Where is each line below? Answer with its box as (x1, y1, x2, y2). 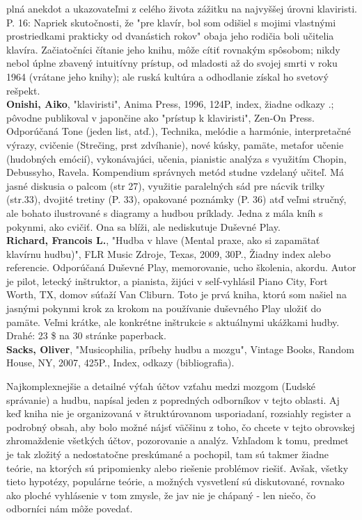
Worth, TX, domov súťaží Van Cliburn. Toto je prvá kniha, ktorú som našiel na (6, 287, 347, 302)
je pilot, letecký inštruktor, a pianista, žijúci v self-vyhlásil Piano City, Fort (6, 273, 328, 288)
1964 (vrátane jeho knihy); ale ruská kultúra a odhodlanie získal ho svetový (6, 69, 329, 83)
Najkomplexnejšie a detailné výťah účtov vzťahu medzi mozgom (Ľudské (6, 379, 316, 393)
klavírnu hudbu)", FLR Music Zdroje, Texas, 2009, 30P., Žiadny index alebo (6, 246, 331, 261)
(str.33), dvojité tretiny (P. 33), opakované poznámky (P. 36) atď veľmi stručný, (6, 192, 347, 206)
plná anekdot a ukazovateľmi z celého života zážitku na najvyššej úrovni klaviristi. (6, 1, 357, 15)
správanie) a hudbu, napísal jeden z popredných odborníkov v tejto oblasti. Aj (6, 392, 340, 407)
